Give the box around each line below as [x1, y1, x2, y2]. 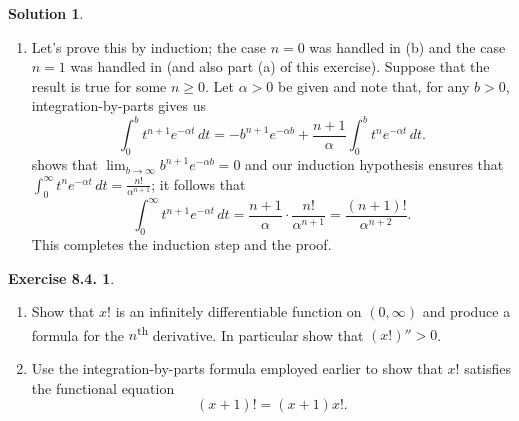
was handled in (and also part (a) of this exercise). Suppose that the [70, 56, 490, 77]
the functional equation [31, 377, 175, 398]
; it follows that [151, 173, 246, 194]
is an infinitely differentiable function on [115, 301, 362, 322]
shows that [31, 154, 98, 175]
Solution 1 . [8, 3, 84, 23]
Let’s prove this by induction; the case [31, 36, 266, 57]
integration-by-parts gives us [31, 95, 206, 116]
